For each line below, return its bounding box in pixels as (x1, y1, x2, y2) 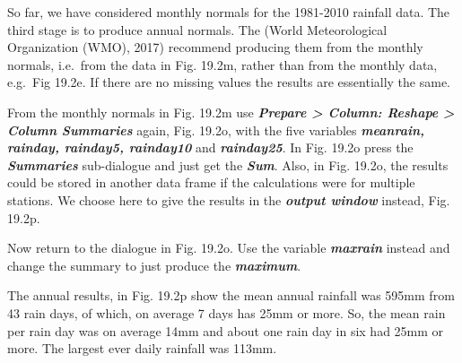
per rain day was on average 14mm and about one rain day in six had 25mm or (7, 321, 444, 340)
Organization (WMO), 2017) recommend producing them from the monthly (7, 38, 423, 56)
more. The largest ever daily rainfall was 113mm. (7, 339, 277, 358)
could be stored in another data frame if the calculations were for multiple (7, 173, 415, 192)
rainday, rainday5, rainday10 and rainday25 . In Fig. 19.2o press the (7, 138, 414, 157)
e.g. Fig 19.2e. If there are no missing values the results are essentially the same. (7, 73, 451, 91)
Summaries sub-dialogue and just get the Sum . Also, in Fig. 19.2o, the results (7, 155, 449, 174)
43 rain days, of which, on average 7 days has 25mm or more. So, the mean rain (7, 303, 446, 322)
